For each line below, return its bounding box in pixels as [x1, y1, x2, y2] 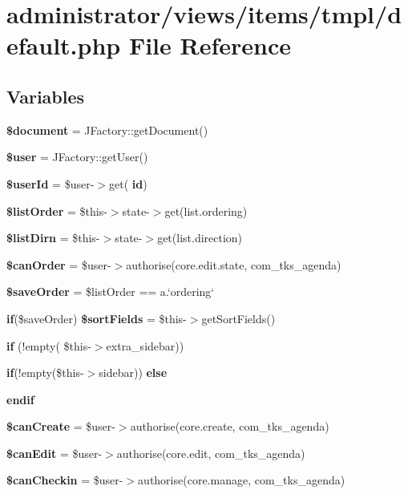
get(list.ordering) [164, 202, 248, 219]
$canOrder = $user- [6, 256, 111, 273]
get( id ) [108, 175, 147, 192]
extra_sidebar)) [106, 337, 184, 354]
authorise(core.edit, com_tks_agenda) [116, 444, 305, 461]
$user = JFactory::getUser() [6, 148, 148, 165]
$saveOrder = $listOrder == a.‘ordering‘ [6, 283, 215, 300]
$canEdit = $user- [6, 444, 103, 461]
